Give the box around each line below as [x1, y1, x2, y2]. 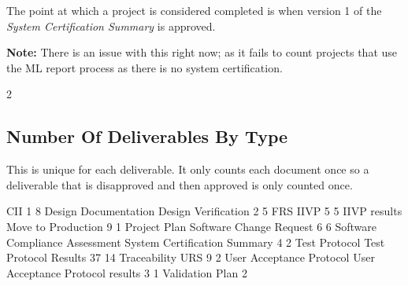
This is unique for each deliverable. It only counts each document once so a [6, 161, 369, 178]
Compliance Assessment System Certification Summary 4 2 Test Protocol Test [6, 233, 385, 250]
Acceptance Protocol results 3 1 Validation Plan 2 [6, 264, 247, 280]
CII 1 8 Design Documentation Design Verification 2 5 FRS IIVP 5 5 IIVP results [6, 203, 402, 219]
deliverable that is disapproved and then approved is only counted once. [6, 176, 353, 192]
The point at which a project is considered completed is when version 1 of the [6, 2, 382, 18]
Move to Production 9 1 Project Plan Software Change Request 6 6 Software [6, 218, 377, 234]
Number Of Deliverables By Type [6, 124, 288, 148]
